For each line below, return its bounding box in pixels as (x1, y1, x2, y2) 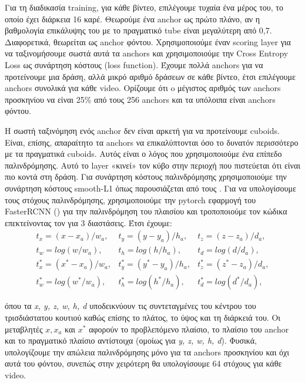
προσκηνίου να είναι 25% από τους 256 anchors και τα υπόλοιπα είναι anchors (5, 93, 276, 105)
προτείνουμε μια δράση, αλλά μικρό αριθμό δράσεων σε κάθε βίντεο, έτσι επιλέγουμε (5, 70, 296, 82)
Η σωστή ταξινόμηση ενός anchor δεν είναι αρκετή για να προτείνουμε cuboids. (5, 124, 280, 136)
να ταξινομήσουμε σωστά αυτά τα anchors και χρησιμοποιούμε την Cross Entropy (5, 47, 289, 59)
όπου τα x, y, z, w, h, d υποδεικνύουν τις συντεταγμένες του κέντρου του (5, 300, 256, 312)
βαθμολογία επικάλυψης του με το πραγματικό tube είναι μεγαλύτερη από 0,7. (5, 24, 272, 36)
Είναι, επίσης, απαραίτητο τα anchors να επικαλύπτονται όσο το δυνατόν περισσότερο (5, 136, 299, 148)
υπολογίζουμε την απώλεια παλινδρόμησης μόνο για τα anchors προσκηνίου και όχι (5, 345, 290, 358)
